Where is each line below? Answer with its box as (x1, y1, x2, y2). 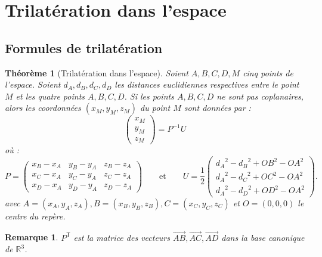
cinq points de (243, 66, 293, 79)
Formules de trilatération (5, 38, 163, 57)
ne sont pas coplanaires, (216, 89, 304, 102)
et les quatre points (16, 89, 85, 102)
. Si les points (124, 89, 174, 102)
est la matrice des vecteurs (73, 231, 170, 243)
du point (140, 101, 171, 114)
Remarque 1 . (5, 231, 58, 243)
